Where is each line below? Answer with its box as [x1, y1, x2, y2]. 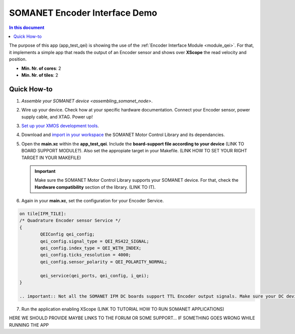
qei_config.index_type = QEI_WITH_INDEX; [40, 246, 142, 251]
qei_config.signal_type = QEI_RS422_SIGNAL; [40, 238, 149, 244]
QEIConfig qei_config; [40, 231, 95, 237]
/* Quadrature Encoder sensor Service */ [19, 218, 121, 223]
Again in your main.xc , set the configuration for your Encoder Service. [21, 198, 164, 204]
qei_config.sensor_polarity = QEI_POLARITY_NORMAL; [40, 259, 168, 265]
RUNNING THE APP [9, 322, 49, 328]
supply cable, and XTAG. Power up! [21, 113, 93, 120]
